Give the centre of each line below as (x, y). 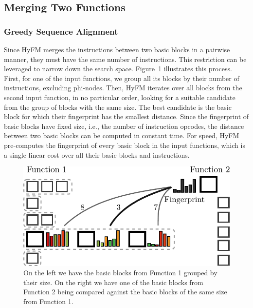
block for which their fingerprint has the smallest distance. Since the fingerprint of (126, 116)
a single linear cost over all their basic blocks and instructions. (97, 154)
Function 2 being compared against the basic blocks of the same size (125, 292)
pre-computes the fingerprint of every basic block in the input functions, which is (125, 145)
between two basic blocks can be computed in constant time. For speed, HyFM (122, 135)
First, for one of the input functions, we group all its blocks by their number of (122, 78)
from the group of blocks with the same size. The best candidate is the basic (118, 107)
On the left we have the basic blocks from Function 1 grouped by (120, 273)
